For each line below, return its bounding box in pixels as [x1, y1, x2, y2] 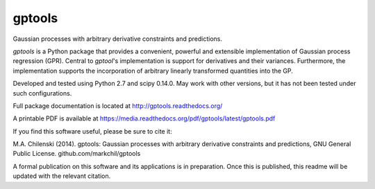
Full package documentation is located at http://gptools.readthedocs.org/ [12, 101, 223, 110]
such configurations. [12, 89, 72, 97]
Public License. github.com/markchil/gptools [12, 150, 141, 158]
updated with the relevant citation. [12, 172, 111, 180]
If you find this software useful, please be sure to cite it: [12, 127, 173, 135]
